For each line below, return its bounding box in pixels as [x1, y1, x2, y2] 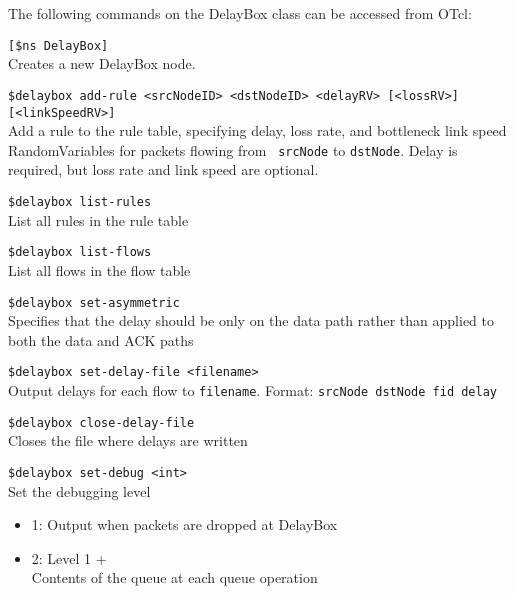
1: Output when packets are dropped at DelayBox [31, 514, 338, 535]
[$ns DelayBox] [8, 38, 109, 53]
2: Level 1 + [31, 547, 107, 568]
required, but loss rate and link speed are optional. [8, 159, 319, 180]
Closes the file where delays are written [8, 430, 248, 451]
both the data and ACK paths [8, 329, 194, 350]
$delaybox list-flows [8, 245, 152, 260]
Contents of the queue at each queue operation [31, 567, 318, 588]
